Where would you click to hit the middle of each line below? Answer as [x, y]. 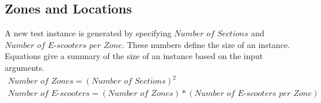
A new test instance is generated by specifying [88, 33]
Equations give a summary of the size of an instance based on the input [134, 56]
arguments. [25, 67]
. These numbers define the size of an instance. [206, 44]
